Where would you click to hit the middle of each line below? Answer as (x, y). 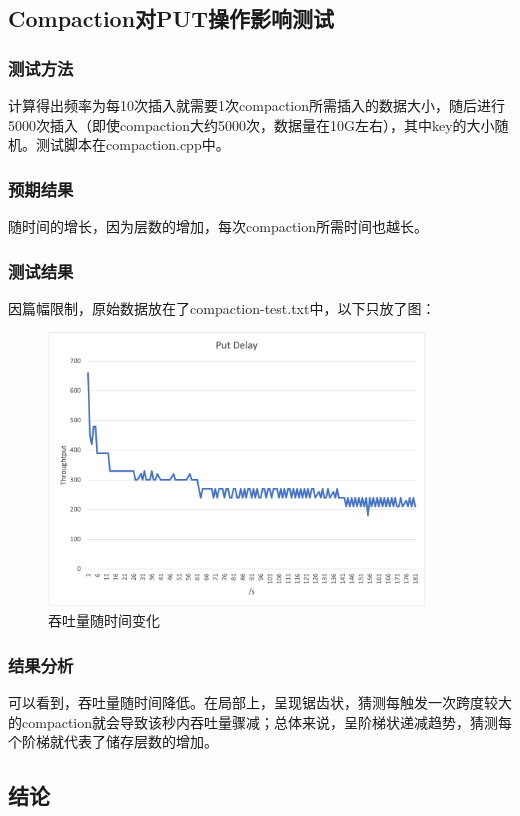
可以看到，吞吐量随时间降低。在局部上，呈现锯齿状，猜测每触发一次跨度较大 (260, 702)
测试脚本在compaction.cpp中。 (132, 144)
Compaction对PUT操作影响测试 (171, 18)
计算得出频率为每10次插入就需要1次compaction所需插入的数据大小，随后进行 (256, 105)
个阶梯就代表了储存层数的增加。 (113, 741)
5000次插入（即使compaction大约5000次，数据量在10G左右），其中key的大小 (251, 124)
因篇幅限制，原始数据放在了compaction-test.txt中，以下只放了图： (222, 307)
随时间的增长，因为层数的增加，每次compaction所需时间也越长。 (218, 226)
